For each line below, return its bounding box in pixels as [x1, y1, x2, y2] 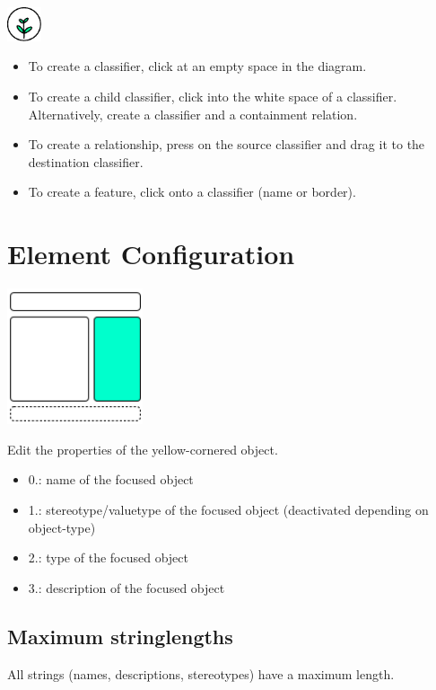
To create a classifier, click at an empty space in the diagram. [28, 57, 367, 75]
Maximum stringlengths [7, 622, 233, 650]
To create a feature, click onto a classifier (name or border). [28, 182, 356, 201]
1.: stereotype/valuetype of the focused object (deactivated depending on [28, 500, 429, 519]
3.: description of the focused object [28, 578, 225, 597]
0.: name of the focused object [28, 470, 194, 489]
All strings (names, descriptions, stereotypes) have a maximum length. [7, 664, 395, 683]
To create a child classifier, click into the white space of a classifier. [28, 86, 397, 105]
